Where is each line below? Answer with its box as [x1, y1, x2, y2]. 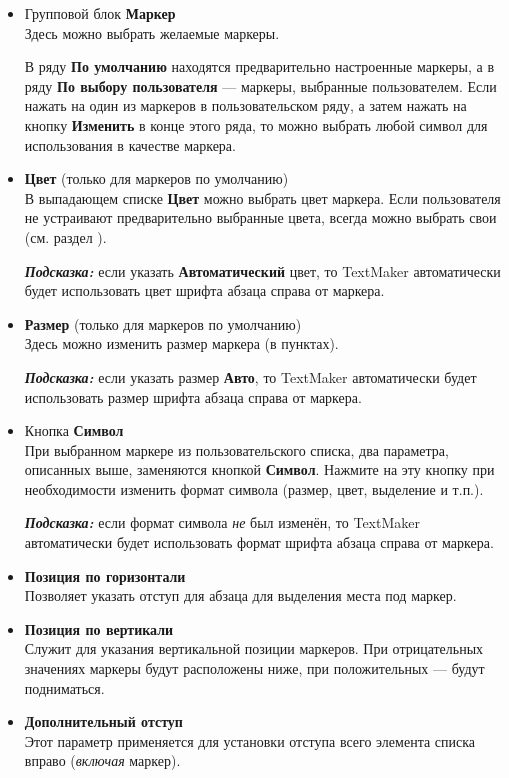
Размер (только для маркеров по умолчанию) [24, 313, 302, 334]
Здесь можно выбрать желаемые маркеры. [24, 22, 280, 43]
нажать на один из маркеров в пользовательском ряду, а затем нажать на [24, 95, 467, 116]
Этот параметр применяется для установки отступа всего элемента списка [24, 730, 476, 751]
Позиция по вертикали [24, 618, 174, 639]
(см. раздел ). [24, 226, 107, 247]
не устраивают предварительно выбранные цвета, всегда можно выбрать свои [24, 207, 497, 228]
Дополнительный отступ [24, 711, 183, 732]
